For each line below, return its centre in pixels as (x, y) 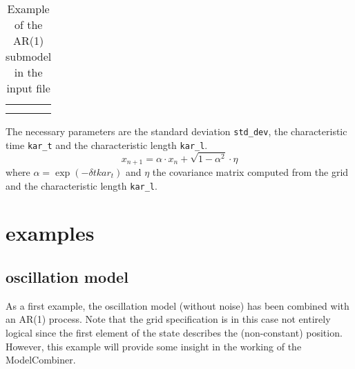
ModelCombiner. (41, 360)
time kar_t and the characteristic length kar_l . (107, 144)
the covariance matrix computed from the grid (250, 171)
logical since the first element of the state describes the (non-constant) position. (174, 332)
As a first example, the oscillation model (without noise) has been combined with (177, 305)
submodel (29, 56)
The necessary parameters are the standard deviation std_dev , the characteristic (176, 131)
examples (50, 233)
